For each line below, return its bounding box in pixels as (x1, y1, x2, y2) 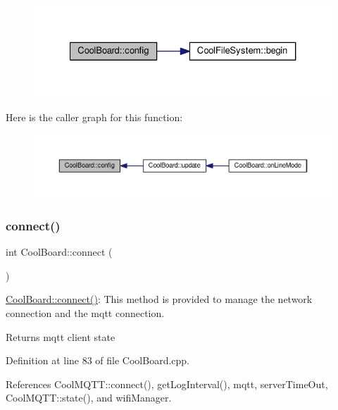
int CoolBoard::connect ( (6, 244, 113, 259)
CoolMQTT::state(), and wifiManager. (6, 390, 172, 405)
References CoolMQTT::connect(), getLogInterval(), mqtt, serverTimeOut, (6, 376, 328, 391)
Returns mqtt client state (6, 329, 115, 344)
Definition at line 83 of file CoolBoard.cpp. (6, 353, 190, 368)
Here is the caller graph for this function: (6, 109, 183, 124)
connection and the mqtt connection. (6, 305, 165, 320)
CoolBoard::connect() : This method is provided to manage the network (6, 292, 313, 306)
